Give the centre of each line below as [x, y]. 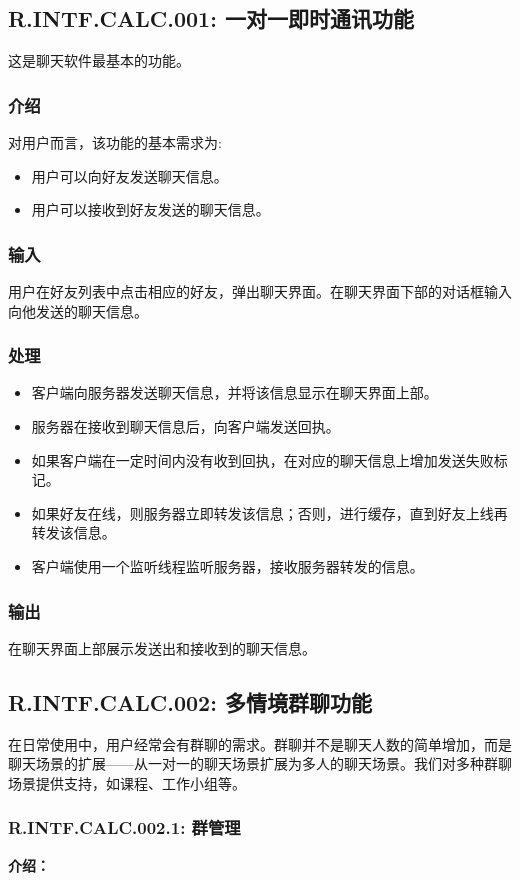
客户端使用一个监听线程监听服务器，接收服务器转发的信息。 [227, 565]
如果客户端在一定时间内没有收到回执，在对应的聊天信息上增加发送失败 [262, 459]
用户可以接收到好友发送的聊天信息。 [150, 209]
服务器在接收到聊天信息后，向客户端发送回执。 [185, 426]
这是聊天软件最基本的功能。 [99, 60]
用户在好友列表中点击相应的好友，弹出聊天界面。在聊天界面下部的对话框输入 [260, 291]
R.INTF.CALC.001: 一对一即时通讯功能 [211, 18]
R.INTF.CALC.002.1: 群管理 [124, 827]
